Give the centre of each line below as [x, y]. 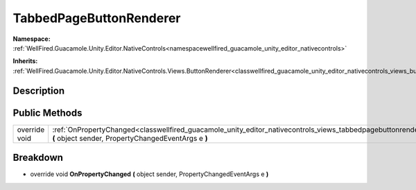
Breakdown [38, 158]
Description [39, 90]
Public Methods [47, 113]
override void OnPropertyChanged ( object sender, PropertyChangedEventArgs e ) [149, 174]
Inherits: [25, 61]
